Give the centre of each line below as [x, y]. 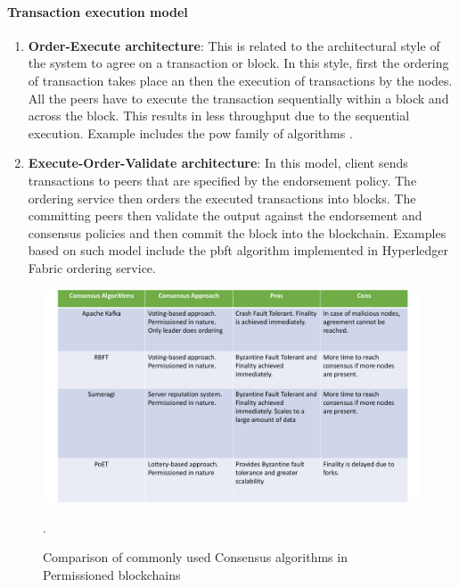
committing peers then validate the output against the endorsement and [225, 215]
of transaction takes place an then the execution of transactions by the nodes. [240, 80]
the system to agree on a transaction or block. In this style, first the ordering [238, 63]
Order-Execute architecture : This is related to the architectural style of [234, 45]
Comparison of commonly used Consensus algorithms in [195, 557]
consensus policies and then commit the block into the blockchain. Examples [237, 232]
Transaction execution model [98, 11]
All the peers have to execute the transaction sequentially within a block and [238, 98]
